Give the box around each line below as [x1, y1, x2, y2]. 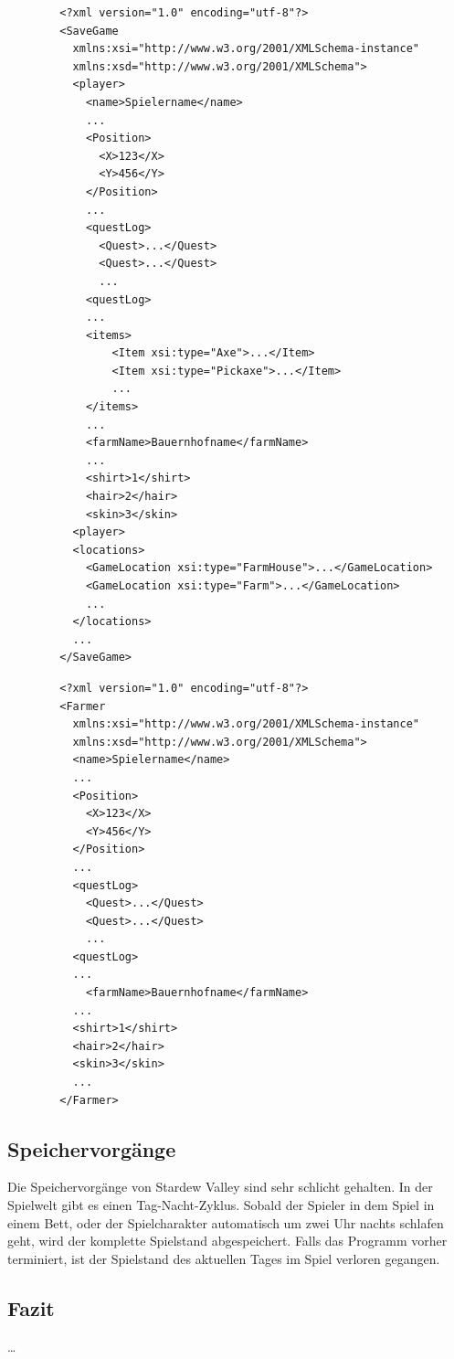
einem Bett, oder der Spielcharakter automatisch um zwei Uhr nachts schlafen [7, 1213, 444, 1232]
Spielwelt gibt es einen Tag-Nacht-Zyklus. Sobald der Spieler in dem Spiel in [7, 1195, 435, 1215]
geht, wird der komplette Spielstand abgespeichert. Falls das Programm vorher [7, 1231, 448, 1250]
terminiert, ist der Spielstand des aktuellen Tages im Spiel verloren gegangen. [7, 1248, 440, 1268]
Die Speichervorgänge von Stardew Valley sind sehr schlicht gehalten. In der [7, 1177, 433, 1196]
